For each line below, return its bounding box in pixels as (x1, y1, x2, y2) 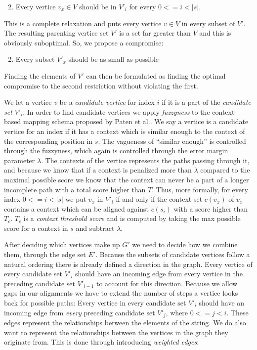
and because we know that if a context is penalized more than (4, 165, 192, 175)
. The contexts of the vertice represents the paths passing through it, (41, 155, 250, 165)
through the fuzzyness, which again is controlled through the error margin (4, 145, 228, 156)
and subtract (76, 222, 115, 233)
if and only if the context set (116, 194, 203, 204)
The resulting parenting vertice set (4, 28, 109, 38)
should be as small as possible (68, 54, 159, 64)
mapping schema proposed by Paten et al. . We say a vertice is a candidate (23, 116, 249, 127)
